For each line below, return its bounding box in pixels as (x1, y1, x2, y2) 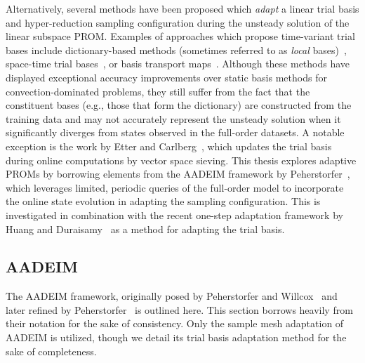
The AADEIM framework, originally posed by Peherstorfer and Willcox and (6, 289, 338, 303)
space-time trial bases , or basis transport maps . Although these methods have (6, 56, 350, 71)
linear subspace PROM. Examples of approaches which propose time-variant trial (6, 29, 355, 44)
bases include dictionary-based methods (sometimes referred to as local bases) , (6, 42, 347, 57)
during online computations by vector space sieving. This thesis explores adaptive (6, 152, 357, 167)
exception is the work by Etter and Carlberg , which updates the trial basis (6, 138, 332, 153)
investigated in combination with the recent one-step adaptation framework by (6, 207, 343, 222)
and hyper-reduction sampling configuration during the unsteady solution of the (6, 15, 350, 29)
